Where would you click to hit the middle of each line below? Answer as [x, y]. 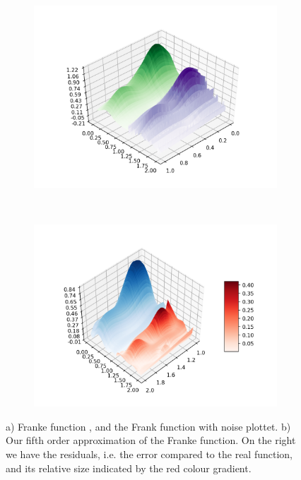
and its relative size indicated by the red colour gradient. [129, 468]
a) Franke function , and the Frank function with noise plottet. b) [148, 426]
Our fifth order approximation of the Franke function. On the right [151, 440]
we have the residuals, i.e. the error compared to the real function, [149, 454]
